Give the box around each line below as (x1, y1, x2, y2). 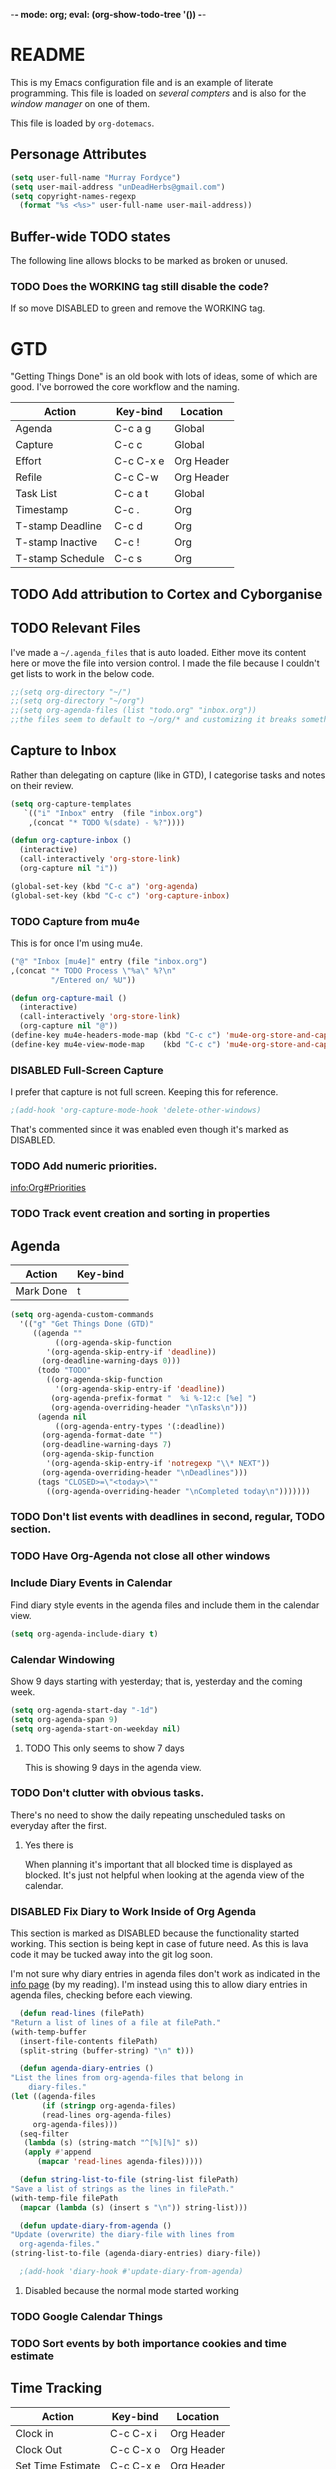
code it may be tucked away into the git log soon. (10, 1949, 213, 1961)
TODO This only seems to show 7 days (24, 1742, 185, 1754)
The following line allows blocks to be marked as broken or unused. (10, 255, 288, 267)
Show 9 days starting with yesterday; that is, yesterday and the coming (10, 1675, 303, 1687)
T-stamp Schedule (15, 552, 105, 566)
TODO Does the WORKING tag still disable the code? (10, 279, 270, 293)
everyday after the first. (10, 1819, 107, 1831)
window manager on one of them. (10, 97, 151, 109)
